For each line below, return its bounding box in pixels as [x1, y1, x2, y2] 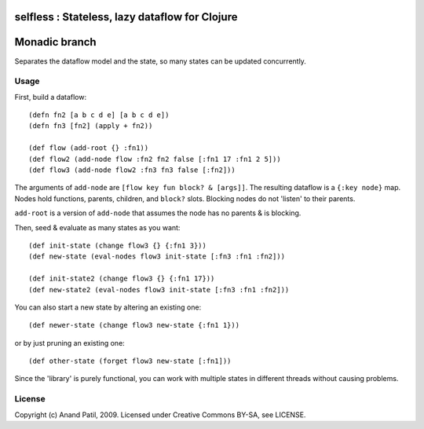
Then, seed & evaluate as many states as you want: [14, 222, 181, 232]
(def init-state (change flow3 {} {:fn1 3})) [28, 240, 207, 250]
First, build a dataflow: [14, 92, 86, 101]
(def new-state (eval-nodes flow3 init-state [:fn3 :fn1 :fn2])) [28, 252, 286, 261]
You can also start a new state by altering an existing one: [14, 302, 202, 312]
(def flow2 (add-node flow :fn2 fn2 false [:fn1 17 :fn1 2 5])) [28, 154, 282, 163]
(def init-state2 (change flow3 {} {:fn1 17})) [28, 274, 215, 283]
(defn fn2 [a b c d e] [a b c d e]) [28, 111, 170, 119]
